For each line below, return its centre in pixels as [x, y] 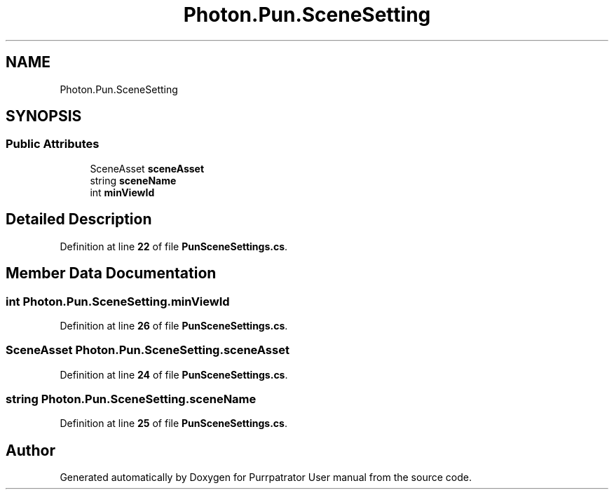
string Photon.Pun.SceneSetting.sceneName [131, 399]
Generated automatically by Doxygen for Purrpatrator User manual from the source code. [266, 477]
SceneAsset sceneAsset [147, 168]
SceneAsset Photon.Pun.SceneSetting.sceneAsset [148, 350]
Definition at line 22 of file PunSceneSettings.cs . [174, 246]
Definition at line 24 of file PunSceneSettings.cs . [174, 374]
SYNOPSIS [44, 116]
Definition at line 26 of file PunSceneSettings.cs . [174, 325]
